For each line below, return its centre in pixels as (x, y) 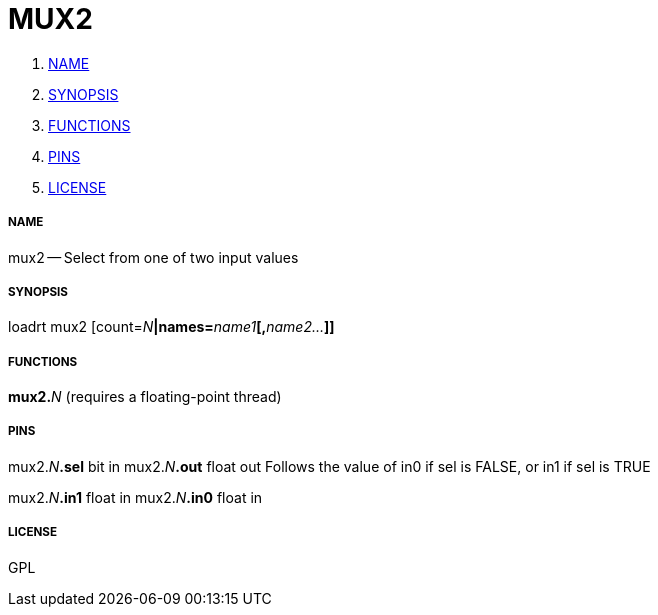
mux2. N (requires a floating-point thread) (145, 397)
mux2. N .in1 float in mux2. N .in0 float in (135, 497)
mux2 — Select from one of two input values (153, 257)
